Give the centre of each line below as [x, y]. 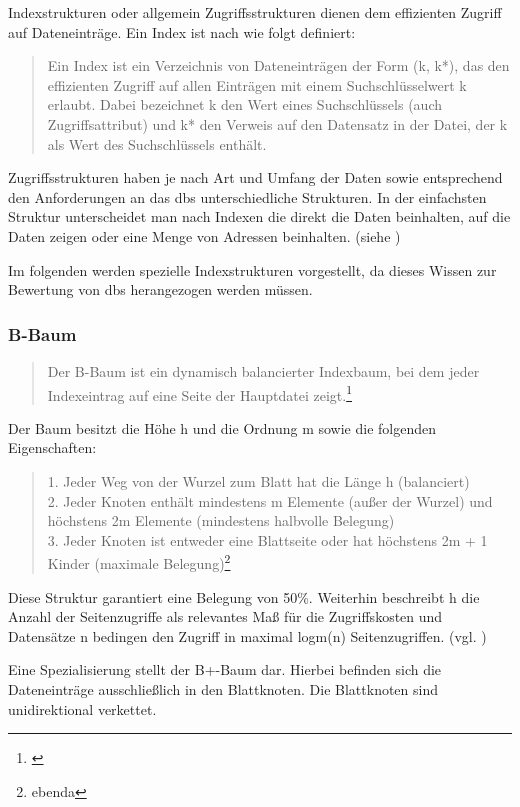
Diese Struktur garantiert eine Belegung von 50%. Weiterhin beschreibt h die [244, 596]
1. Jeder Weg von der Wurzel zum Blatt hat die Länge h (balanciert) [258, 480]
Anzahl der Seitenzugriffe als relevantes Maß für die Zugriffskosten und [225, 616]
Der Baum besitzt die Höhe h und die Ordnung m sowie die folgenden [222, 427]
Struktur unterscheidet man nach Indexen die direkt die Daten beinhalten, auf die [259, 216]
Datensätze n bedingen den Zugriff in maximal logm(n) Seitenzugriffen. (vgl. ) [247, 635]
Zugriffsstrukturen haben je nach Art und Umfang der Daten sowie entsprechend [255, 177]
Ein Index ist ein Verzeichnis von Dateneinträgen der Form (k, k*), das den [278, 65]
